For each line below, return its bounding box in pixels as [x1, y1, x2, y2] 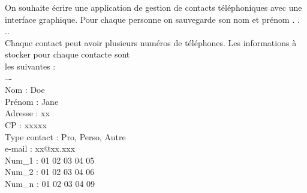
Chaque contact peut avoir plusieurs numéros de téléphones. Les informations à [5, 36, 297, 49]
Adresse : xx [5, 107, 50, 119]
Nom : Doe [5, 83, 45, 96]
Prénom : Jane [5, 95, 59, 107]
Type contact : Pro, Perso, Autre [5, 130, 126, 143]
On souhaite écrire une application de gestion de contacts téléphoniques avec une [5, 1, 302, 13]
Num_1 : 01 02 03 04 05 [5, 153, 95, 166]
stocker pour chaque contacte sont [5, 48, 130, 61]
